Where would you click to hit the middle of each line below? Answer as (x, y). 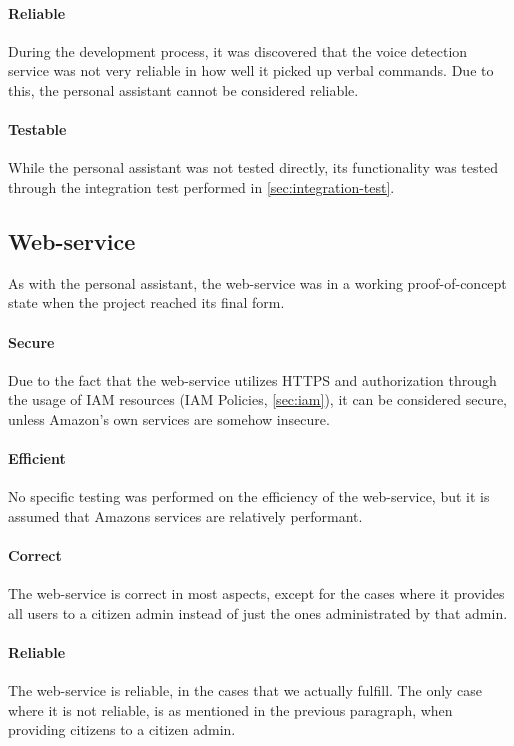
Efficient (37, 458)
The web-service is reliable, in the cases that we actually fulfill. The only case (245, 690)
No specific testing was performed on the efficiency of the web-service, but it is (249, 496)
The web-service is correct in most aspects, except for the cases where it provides (256, 593)
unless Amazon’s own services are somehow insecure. (169, 418)
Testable (37, 129)
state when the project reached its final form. (146, 302)
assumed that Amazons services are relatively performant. (185, 515)
